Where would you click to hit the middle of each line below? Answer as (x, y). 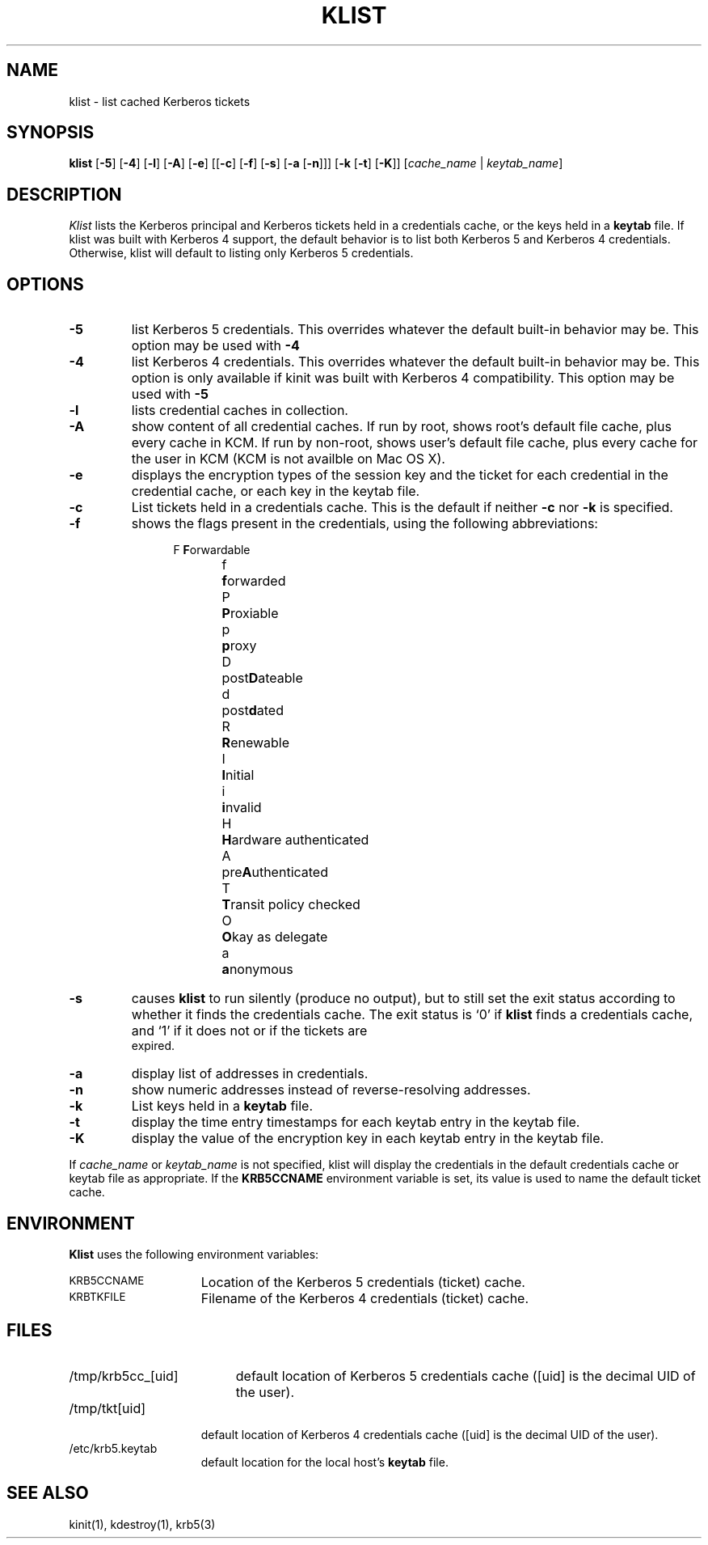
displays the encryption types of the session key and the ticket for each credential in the (400, 475)
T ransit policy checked (291, 905)
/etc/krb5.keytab (113, 1448)
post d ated (253, 711)
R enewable (256, 743)
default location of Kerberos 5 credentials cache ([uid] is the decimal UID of (466, 1376)
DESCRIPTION (64, 194)
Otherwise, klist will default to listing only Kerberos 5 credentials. (241, 253)
